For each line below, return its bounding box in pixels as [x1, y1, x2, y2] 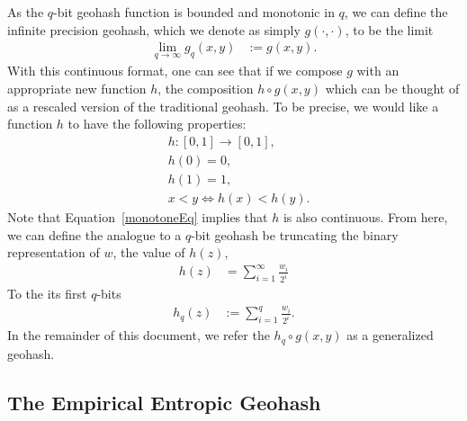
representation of [7, 243, 100, 262]
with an [356, 61, 400, 80]
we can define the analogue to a [7, 225, 182, 244]
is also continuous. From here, [283, 207, 448, 226]
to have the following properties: [67, 114, 247, 133]
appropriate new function [7, 79, 147, 98]
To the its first [7, 284, 87, 303]
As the [7, 3, 44, 21]
